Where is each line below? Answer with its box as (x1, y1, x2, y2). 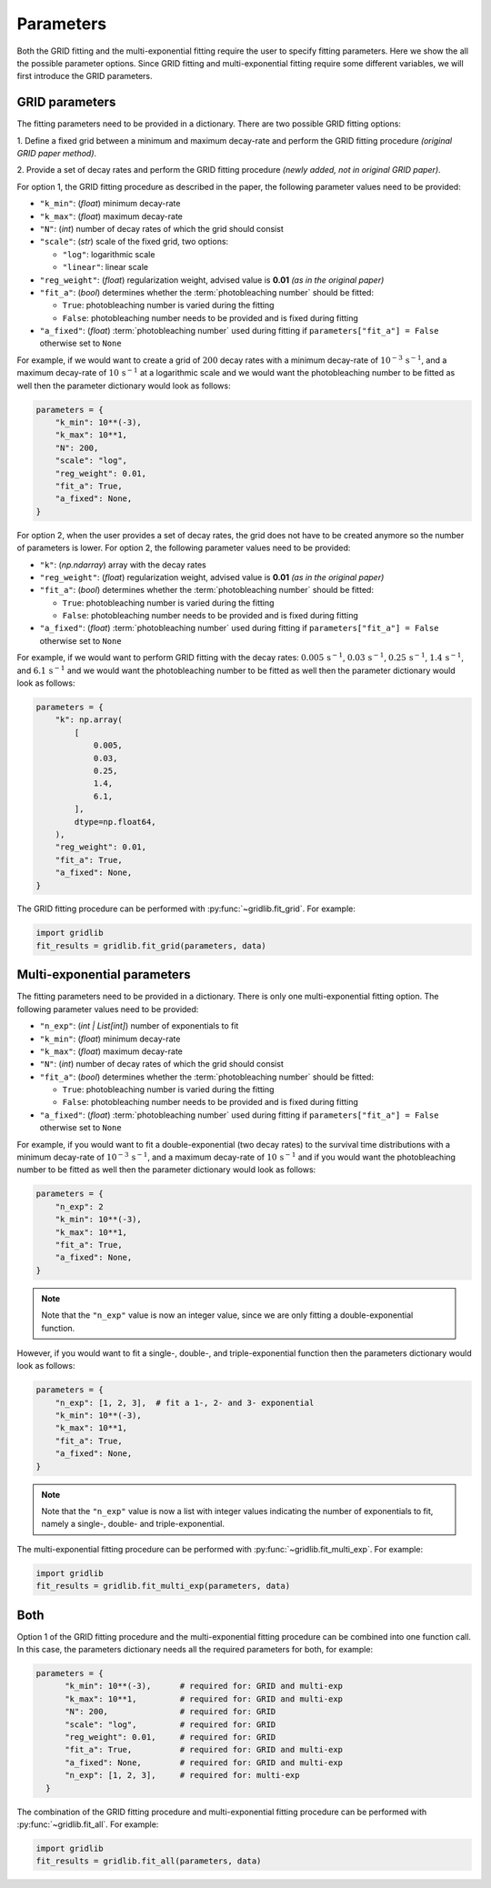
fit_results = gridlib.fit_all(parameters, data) (35, 1856, 262, 1866)
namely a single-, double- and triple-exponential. (41, 1519, 225, 1530)
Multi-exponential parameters (16, 967, 191, 982)
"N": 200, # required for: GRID (65, 1706, 276, 1717)
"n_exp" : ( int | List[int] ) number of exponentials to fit (39, 1020, 239, 1031)
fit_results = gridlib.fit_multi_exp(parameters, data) (35, 1581, 291, 1592)
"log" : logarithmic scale (62, 248, 155, 259)
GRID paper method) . (16, 148, 97, 159)
